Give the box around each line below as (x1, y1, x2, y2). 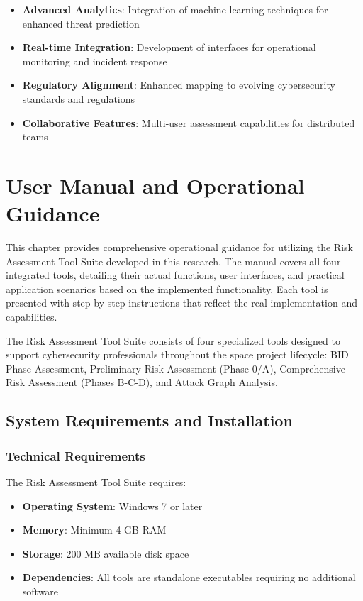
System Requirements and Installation (6, 409, 293, 431)
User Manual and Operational (6, 170, 305, 199)
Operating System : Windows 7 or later (22, 498, 203, 513)
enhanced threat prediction (22, 16, 140, 31)
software (22, 583, 59, 598)
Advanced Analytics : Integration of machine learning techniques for (22, 2, 328, 16)
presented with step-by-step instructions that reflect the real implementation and (6, 295, 357, 310)
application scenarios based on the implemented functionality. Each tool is (6, 281, 328, 296)
